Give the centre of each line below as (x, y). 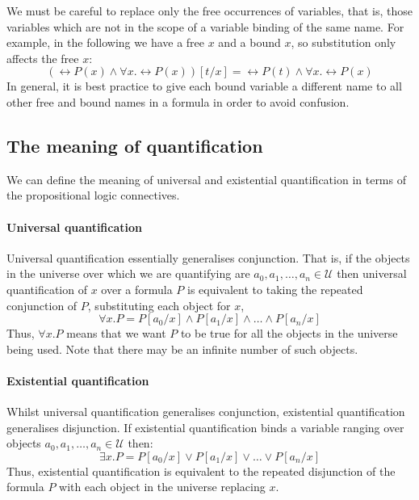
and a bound (249, 42)
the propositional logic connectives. (93, 195)
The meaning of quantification (135, 145)
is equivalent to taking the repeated (275, 289)
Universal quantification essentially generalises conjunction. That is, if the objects (208, 257)
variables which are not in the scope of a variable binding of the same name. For (205, 26)
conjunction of (42, 305)
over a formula (137, 289)
